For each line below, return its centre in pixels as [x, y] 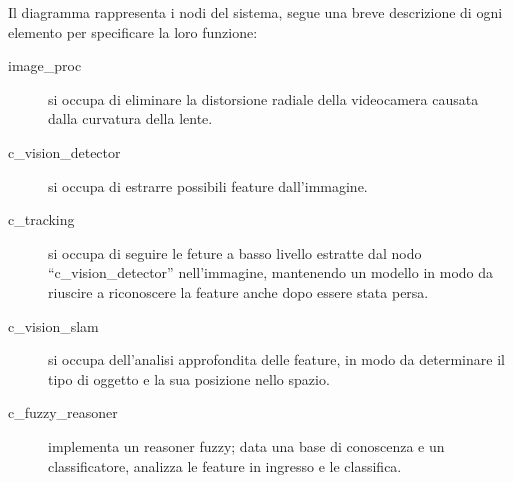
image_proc [45, 65]
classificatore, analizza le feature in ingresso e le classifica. [225, 465]
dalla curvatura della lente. [130, 118]
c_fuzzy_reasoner [63, 412]
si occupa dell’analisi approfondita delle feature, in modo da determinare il [276, 359]
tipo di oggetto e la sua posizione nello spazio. [189, 378]
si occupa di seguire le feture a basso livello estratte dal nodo [235, 252]
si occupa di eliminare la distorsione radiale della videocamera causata [263, 98]
